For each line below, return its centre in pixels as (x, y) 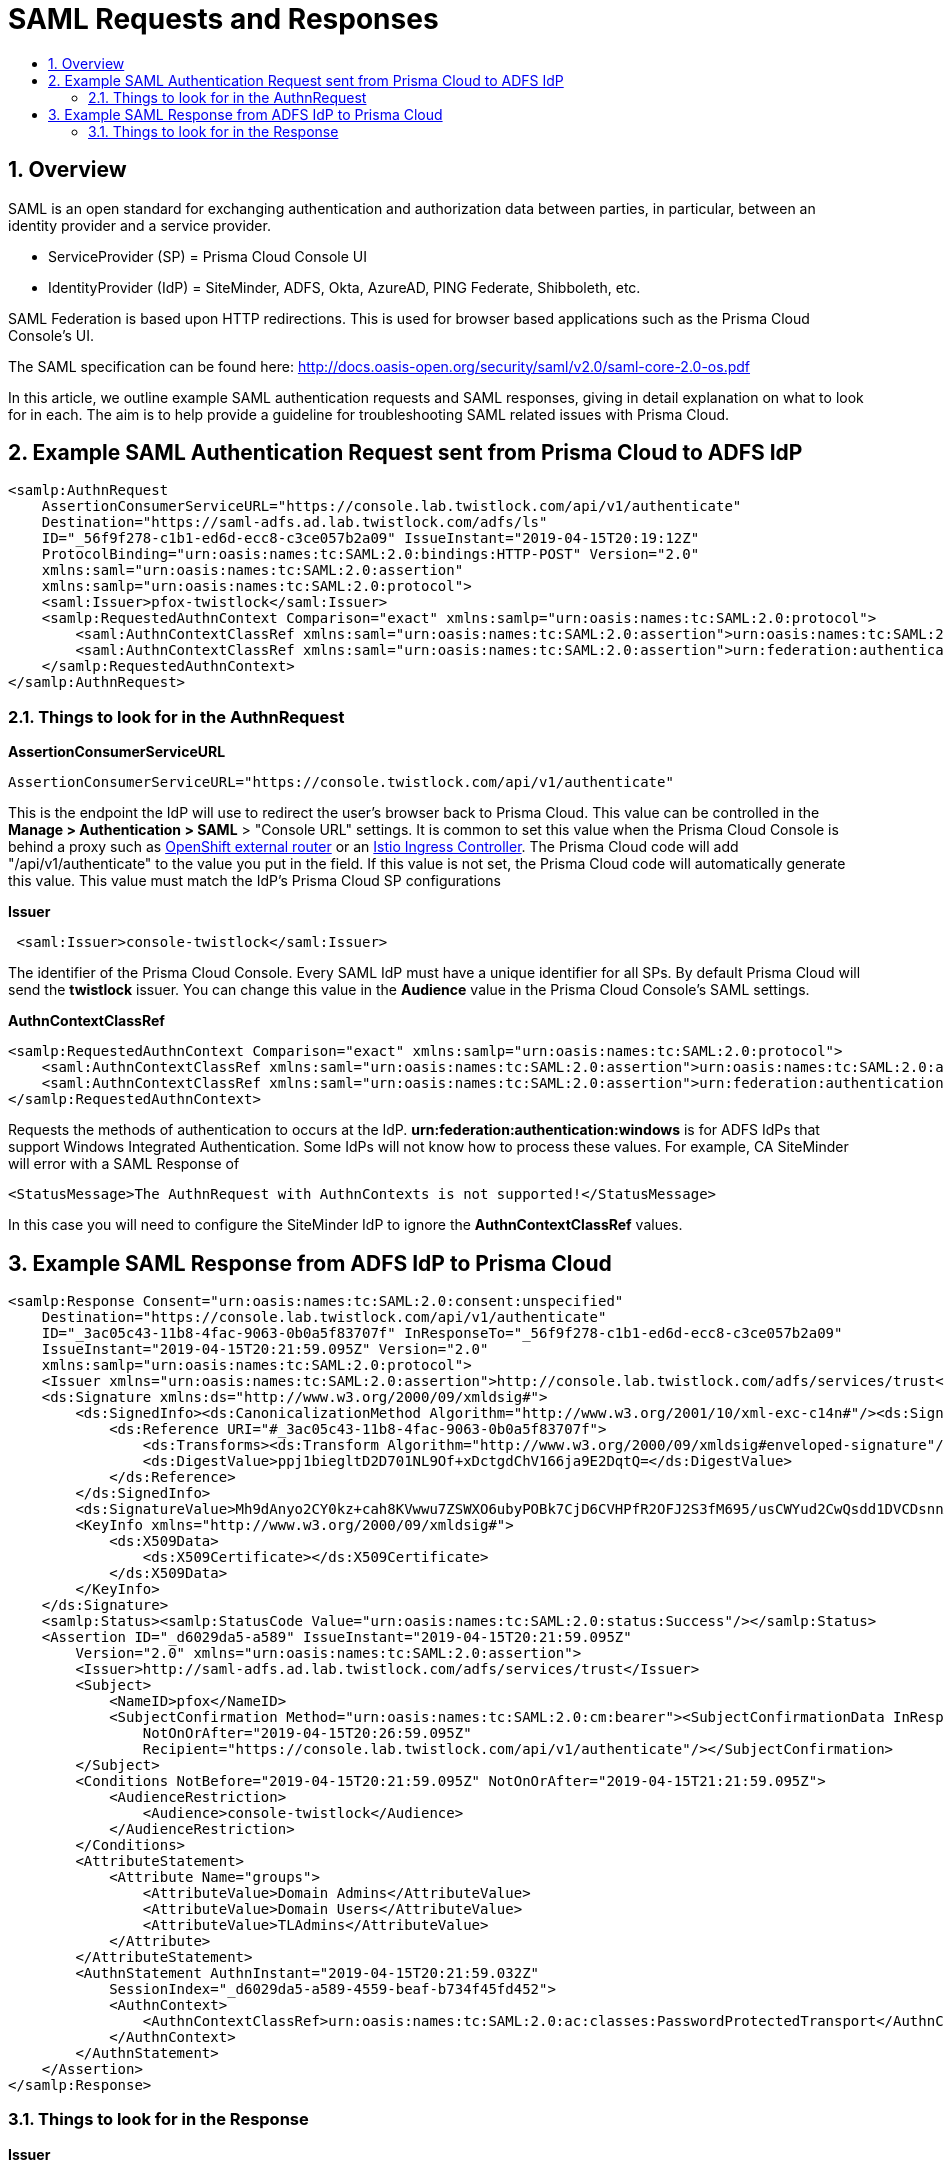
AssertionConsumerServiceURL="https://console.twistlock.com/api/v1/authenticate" (341, 782)
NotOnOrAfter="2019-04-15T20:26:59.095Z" (307, 1733)
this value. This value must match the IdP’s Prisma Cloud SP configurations (254, 881)
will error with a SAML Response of (124, 1164)
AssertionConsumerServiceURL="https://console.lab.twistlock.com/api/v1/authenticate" (391, 506)
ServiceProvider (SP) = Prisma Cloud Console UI (207, 256)
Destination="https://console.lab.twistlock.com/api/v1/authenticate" (324, 1317)
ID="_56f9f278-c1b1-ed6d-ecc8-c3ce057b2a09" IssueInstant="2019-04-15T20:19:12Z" (370, 538)
